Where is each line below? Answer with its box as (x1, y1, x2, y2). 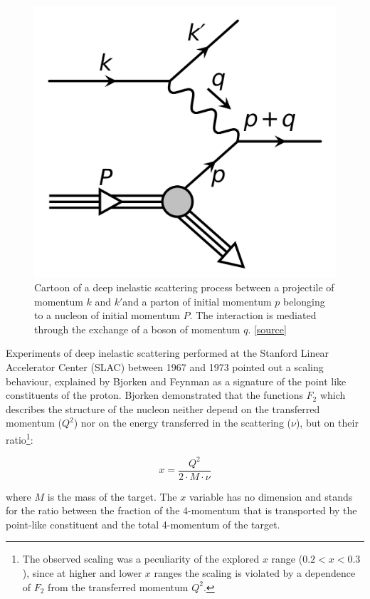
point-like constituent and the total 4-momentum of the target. (6, 516, 280, 531)
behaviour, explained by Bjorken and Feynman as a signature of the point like (6, 373, 347, 388)
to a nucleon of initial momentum (34, 308, 180, 323)
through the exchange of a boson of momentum (34, 321, 240, 336)
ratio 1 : (6, 429, 33, 447)
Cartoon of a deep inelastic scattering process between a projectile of (34, 279, 334, 294)
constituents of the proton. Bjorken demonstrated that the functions (6, 387, 303, 402)
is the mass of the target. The (47, 489, 177, 504)
